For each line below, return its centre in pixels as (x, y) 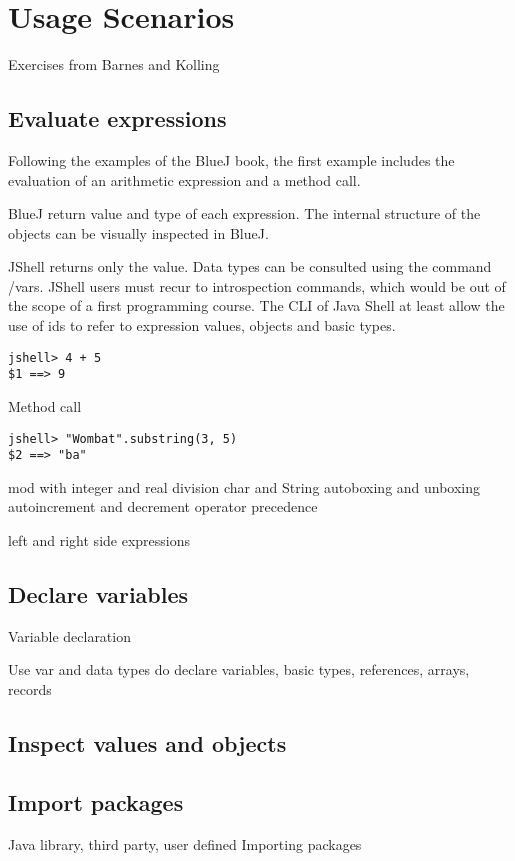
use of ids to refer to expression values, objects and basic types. (202, 325)
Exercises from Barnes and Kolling (114, 64)
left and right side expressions (99, 540)
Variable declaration (69, 635)
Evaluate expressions (117, 118)
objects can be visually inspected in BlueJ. (138, 232)
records (30, 689)
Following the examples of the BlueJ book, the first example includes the (231, 159)
